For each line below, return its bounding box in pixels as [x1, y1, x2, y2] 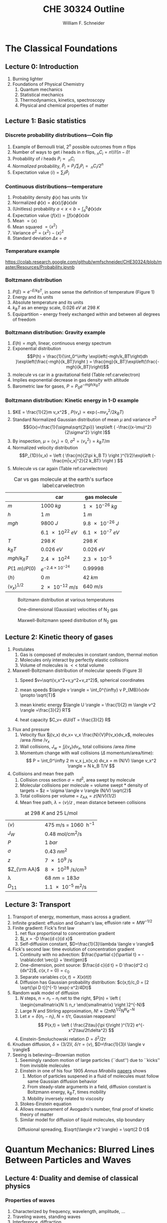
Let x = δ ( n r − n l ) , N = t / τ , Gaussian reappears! [19, 1013, 116, 1020]
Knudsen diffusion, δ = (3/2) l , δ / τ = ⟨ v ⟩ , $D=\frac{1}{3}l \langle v [12, 1041, 146, 1047]
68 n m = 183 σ [44, 874, 80, 881]
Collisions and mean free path [12, 771, 74, 777]
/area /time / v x [19, 737, 50, 744]
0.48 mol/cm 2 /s [44, 829, 82, 837]
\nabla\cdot [19, 957, 44, 963]
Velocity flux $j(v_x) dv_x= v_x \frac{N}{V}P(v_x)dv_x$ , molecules [19, 732, 154, 738]
